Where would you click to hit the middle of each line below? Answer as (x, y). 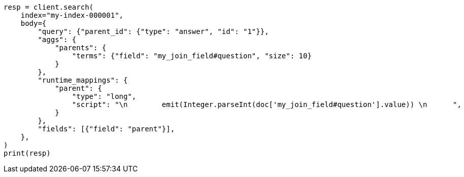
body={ (34, 23)
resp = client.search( (49, 7)
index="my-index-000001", (72, 15)
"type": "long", (104, 96)
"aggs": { (57, 40)
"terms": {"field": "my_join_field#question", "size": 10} (192, 56)
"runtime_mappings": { (83, 80)
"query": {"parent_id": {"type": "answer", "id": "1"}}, (153, 31)
